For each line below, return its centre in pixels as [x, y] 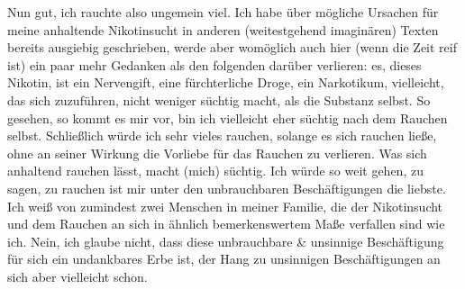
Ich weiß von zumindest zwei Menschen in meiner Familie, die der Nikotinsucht [225, 206]
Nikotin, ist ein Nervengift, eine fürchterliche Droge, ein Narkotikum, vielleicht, [226, 82]
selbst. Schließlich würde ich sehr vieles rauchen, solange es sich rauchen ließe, [222, 135]
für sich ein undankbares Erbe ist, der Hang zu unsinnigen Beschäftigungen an [224, 259]
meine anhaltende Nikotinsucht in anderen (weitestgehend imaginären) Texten [223, 29]
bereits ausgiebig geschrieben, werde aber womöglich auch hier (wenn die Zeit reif [232, 47]
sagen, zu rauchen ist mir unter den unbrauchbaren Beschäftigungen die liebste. [227, 188]
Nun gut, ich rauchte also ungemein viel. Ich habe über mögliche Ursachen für [223, 12]
